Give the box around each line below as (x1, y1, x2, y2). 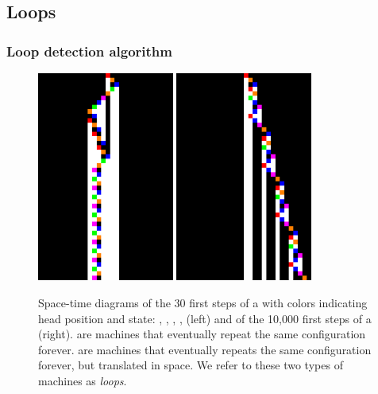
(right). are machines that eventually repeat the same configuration (38, 326, 366, 342)
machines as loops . (38, 372, 127, 388)
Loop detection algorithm (6, 41, 172, 60)
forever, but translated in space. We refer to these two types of (38, 357, 343, 373)
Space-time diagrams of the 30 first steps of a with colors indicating (38, 294, 368, 310)
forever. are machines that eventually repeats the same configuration (38, 341, 372, 357)
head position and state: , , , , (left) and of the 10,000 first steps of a (38, 310, 372, 326)
